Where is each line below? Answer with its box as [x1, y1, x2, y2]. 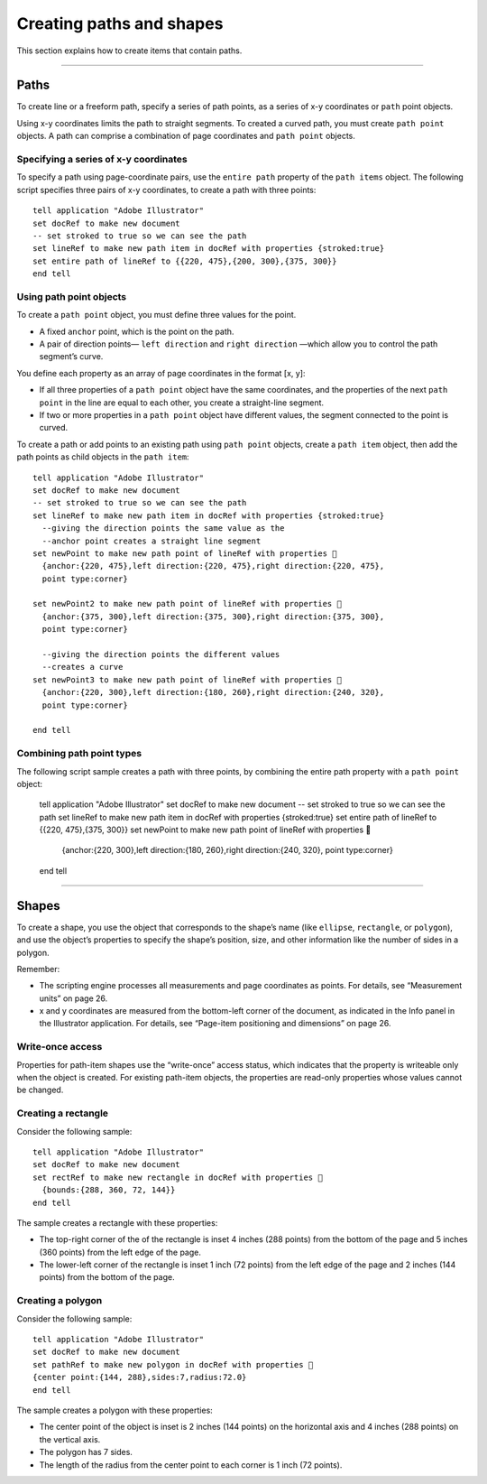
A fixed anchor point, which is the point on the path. [39, 326, 234, 337]
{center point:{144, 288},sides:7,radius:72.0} [32, 1372, 247, 1383]
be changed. [16, 1084, 64, 1096]
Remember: [16, 963, 60, 974]
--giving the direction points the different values [41, 650, 280, 660]
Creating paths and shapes [16, 14, 224, 33]
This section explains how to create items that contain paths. [16, 45, 243, 56]
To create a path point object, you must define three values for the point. [16, 310, 297, 320]
